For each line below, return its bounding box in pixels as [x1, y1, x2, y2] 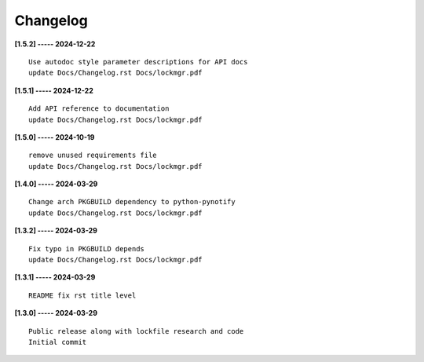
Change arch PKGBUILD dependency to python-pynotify [28, 197, 236, 207]
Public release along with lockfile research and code [28, 327, 244, 335]
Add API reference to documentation [28, 104, 170, 113]
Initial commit [28, 338, 87, 346]
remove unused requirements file [28, 151, 157, 160]
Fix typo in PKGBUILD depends [28, 244, 145, 253]
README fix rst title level [28, 291, 137, 300]
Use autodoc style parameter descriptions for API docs [28, 57, 248, 66]
